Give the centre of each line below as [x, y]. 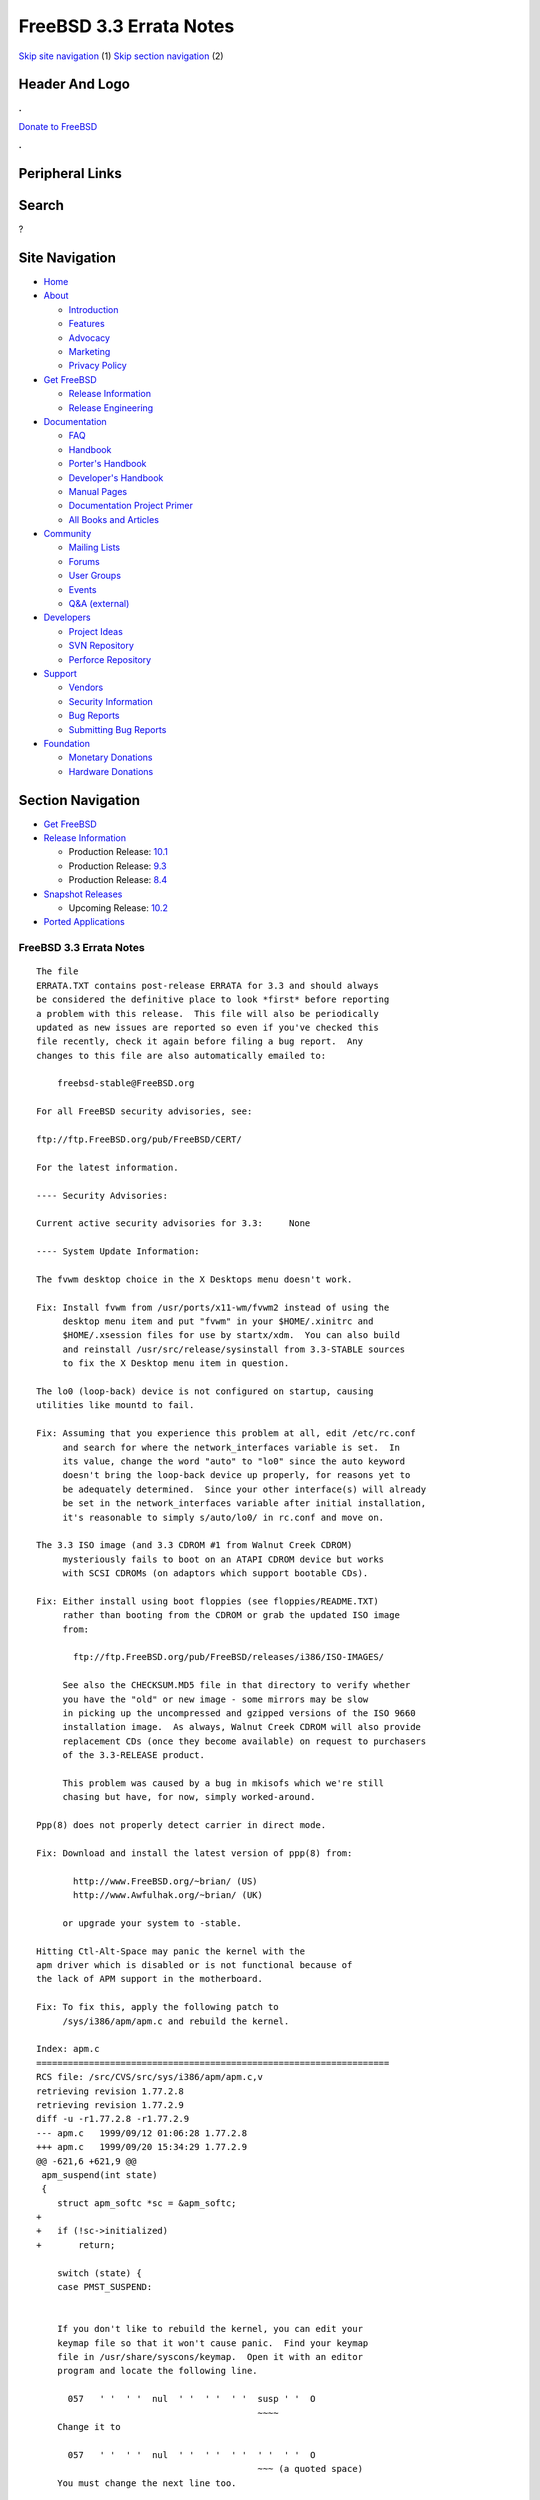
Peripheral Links [70, 173]
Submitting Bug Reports [117, 729]
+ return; [76, 2244]
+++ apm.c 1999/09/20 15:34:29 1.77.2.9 [142, 2147]
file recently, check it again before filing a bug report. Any [200, 1041]
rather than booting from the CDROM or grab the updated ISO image [231, 1615]
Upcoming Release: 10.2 [118, 907]
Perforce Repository [110, 659]
